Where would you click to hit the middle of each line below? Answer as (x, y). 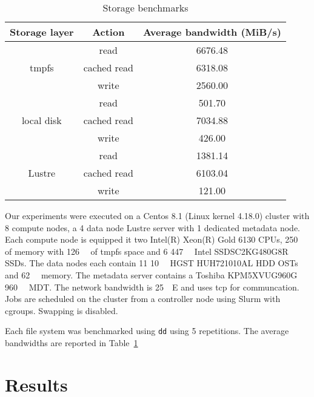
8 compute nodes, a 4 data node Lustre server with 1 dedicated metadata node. (153, 227)
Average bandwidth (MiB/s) (212, 32)
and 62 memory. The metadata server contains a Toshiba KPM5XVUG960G (151, 274)
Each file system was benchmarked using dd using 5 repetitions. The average (147, 331)
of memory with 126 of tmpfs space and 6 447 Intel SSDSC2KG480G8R (147, 251)
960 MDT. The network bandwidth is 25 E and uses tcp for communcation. (152, 287)
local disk (42, 120)
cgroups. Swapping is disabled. (62, 310)
